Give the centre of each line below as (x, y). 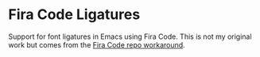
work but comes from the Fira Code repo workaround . (97, 44)
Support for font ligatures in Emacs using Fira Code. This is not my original (130, 36)
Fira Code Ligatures (74, 15)
